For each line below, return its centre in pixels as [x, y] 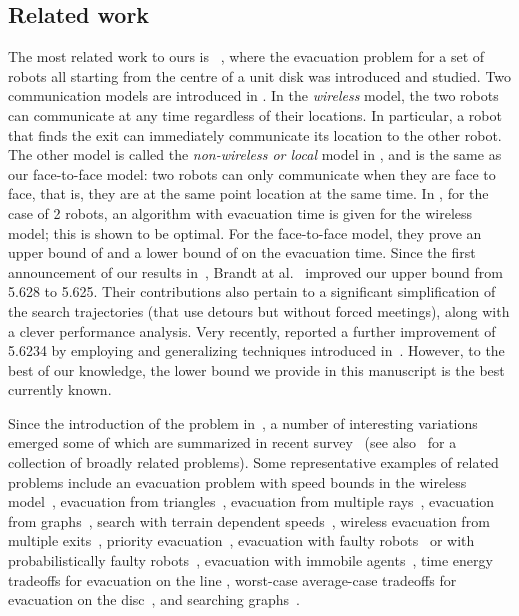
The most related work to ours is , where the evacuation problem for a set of [246, 56]
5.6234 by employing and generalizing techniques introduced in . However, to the [256, 350]
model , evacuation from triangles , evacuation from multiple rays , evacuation [251, 501]
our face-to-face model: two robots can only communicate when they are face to [252, 173]
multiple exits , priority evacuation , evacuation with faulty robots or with [241, 540]
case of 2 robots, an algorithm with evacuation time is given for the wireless [240, 212]
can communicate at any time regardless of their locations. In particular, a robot [255, 114]
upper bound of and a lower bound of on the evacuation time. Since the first [242, 252]
